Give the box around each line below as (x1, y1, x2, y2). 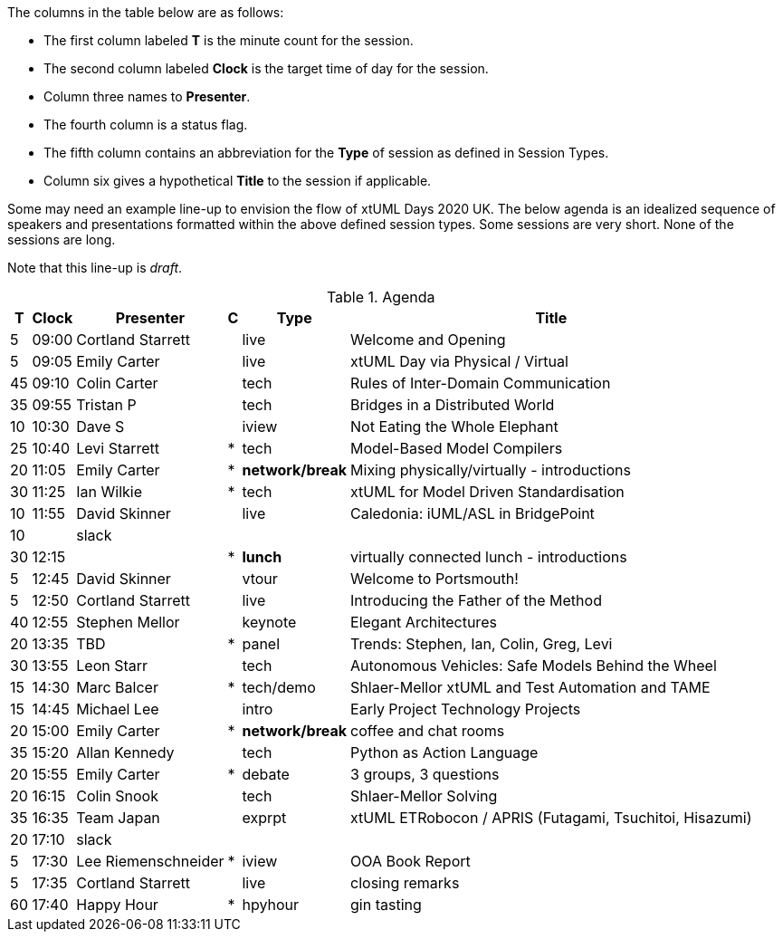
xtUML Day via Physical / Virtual (350, 352, 568, 370)
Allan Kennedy (76, 743, 175, 762)
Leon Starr (76, 656, 148, 675)
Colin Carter (76, 374, 158, 392)
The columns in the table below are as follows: (7, 5, 284, 20)
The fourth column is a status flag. (43, 117, 248, 132)
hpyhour (242, 896, 300, 914)
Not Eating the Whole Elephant (350, 417, 559, 436)
